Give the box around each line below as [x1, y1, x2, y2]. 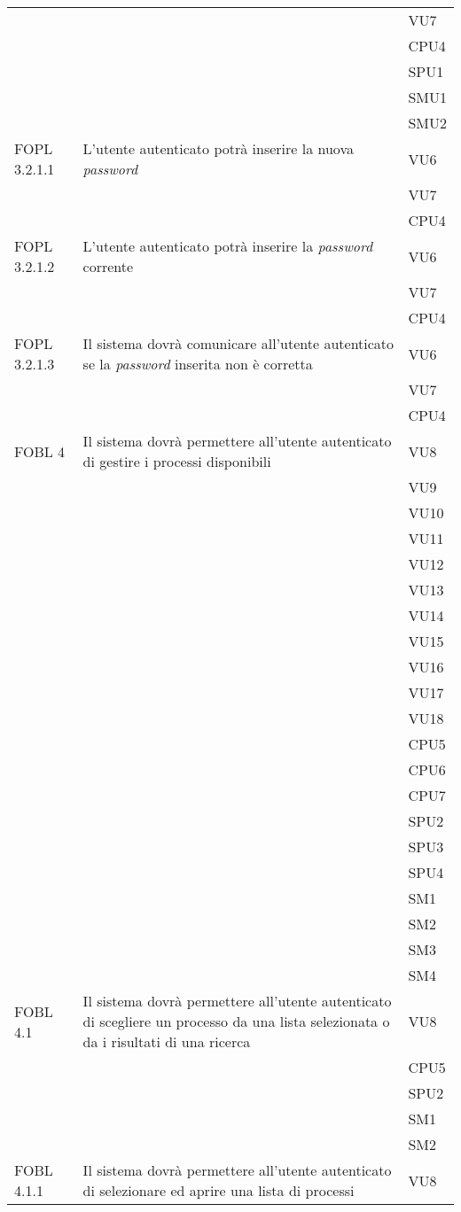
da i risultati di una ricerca [82, 1031, 251, 1052]
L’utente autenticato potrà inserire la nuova [82, 138, 354, 159]
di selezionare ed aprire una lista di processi [82, 1180, 355, 1200]
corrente [82, 256, 134, 276]
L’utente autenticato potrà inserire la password [82, 236, 373, 256]
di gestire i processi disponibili [82, 451, 271, 471]
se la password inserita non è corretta [82, 353, 313, 374]
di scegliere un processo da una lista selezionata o [82, 1011, 390, 1031]
